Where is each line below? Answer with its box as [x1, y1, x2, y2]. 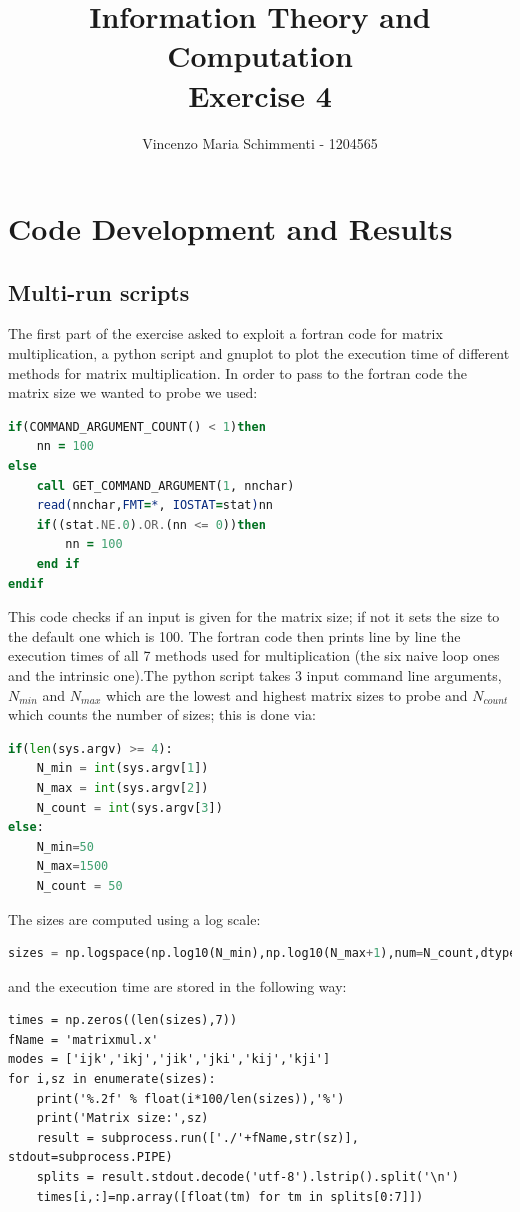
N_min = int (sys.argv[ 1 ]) [36, 761, 209, 776]
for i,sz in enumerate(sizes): [8, 1072, 216, 1087]
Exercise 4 [188, 74, 332, 115]
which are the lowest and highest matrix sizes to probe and [105, 684, 468, 705]
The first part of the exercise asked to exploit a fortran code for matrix [8, 323, 443, 344]
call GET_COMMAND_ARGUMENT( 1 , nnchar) [36, 478, 295, 493]
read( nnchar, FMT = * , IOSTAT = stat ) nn [36, 498, 273, 513]
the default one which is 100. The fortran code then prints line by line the [8, 625, 461, 646]
